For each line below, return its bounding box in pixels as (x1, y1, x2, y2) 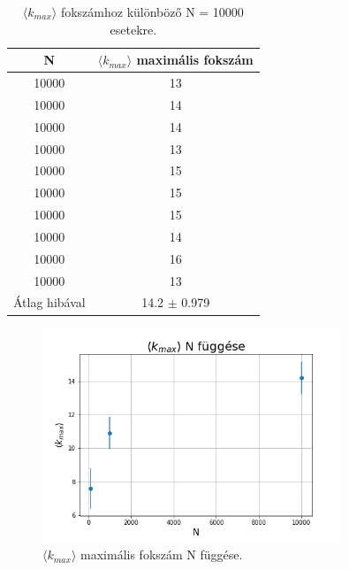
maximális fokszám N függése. (80, 545, 243, 564)
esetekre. (110, 19, 157, 38)
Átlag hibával (13, 293, 86, 312)
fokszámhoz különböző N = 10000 (60, 3, 244, 20)
